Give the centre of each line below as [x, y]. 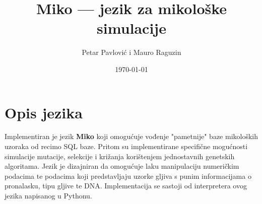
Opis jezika [44, 112]
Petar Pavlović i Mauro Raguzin [132, 52]
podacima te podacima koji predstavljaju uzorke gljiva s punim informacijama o [128, 176]
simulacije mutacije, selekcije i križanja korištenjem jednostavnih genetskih [120, 156]
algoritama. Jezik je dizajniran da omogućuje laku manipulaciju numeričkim [122, 166]
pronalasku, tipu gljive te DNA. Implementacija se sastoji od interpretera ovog [126, 186]
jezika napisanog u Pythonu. [48, 195]
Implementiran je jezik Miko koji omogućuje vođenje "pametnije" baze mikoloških [132, 136]
